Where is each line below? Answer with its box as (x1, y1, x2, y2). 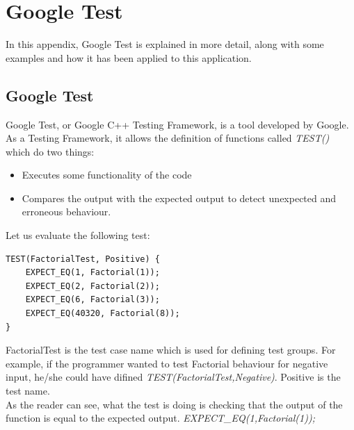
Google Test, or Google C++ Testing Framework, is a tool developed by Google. (6, 117, 349, 131)
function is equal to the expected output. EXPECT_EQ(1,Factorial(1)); (6, 411, 315, 425)
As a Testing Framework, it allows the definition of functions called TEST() (6, 131, 330, 145)
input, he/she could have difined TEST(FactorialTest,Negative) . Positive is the (6, 370, 341, 384)
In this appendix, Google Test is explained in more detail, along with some (6, 37, 324, 51)
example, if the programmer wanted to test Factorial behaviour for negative (6, 356, 328, 370)
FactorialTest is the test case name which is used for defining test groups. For (6, 342, 336, 357)
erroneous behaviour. (22, 204, 111, 219)
